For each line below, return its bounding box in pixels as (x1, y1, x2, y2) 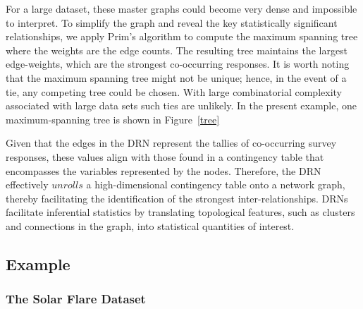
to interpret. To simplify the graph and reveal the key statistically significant (6, 15, 338, 30)
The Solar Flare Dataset (6, 290, 146, 308)
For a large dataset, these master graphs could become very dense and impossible (6, 1, 357, 16)
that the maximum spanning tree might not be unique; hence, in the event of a (6, 70, 347, 85)
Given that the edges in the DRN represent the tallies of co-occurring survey (6, 135, 337, 150)
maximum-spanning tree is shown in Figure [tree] (6, 111, 220, 126)
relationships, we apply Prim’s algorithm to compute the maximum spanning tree (6, 29, 358, 44)
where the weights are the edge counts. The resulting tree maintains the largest (6, 42, 348, 57)
